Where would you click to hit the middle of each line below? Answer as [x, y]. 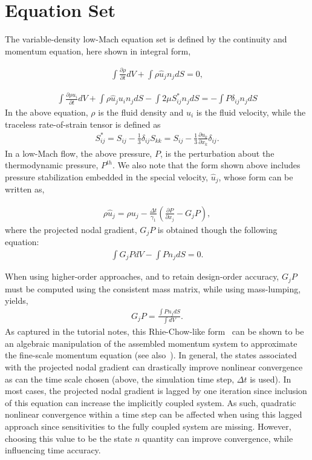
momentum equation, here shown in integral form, [98, 51]
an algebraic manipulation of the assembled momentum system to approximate [151, 343]
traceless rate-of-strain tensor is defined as [83, 124]
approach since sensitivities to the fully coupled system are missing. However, [148, 426]
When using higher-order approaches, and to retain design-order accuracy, [142, 276]
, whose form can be [256, 176]
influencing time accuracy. [53, 450]
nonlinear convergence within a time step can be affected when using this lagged [154, 414]
